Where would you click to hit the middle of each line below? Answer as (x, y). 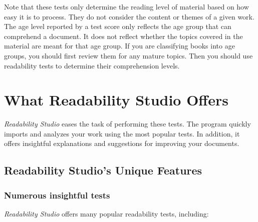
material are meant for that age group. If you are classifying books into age (119, 46)
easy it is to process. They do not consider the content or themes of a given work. (129, 16)
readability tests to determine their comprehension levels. (92, 65)
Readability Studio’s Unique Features (103, 170)
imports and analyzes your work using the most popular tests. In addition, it (122, 133)
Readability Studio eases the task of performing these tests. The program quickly (127, 124)
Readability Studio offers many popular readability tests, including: (106, 214)
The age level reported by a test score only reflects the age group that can (118, 26)
